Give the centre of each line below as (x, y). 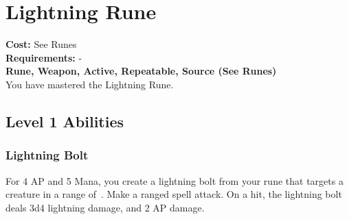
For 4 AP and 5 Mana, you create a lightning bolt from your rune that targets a (174, 180)
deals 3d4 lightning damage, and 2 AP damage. (105, 207)
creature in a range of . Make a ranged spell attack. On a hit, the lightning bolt (174, 194)
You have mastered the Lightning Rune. (90, 84)
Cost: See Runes (41, 44)
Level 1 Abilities (65, 121)
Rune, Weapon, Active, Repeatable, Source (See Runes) (141, 71)
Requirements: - (44, 57)
